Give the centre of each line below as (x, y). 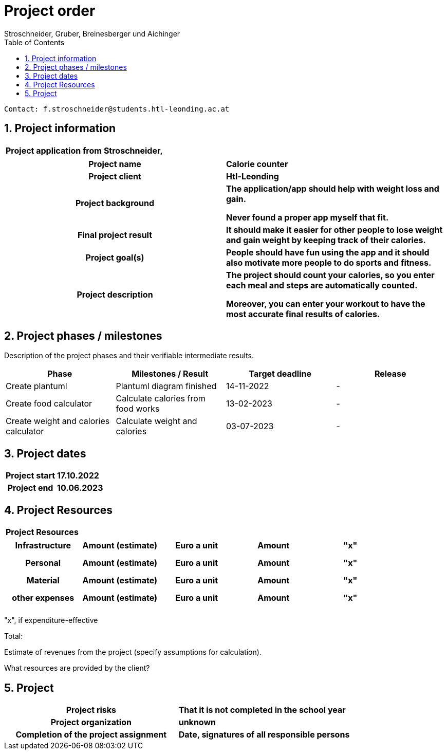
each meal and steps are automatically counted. (322, 285)
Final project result (115, 235)
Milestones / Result (170, 374)
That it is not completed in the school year (262, 710)
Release (390, 374)
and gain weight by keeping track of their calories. (326, 240)
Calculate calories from (161, 399)
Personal (43, 563)
